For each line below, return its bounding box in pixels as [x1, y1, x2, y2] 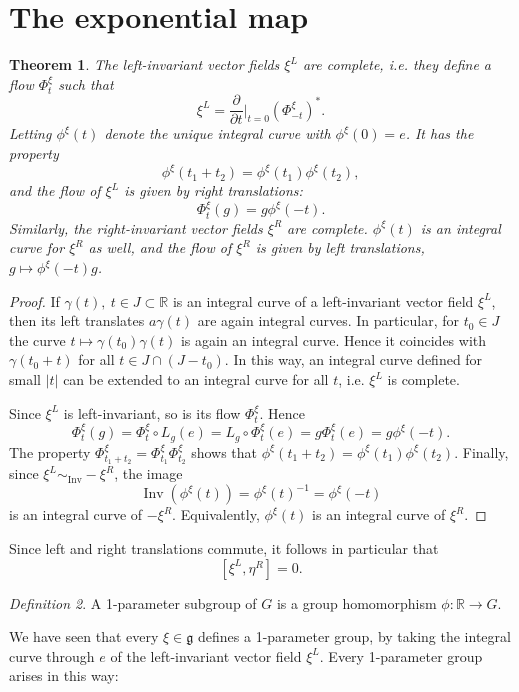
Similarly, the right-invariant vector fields [9, 217, 263, 238]
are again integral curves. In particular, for [197, 310, 460, 331]
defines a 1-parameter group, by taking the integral [198, 626, 511, 647]
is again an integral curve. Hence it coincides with [180, 329, 487, 350]
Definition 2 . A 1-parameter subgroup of [9, 592, 257, 613]
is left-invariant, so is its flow [63, 402, 241, 423]
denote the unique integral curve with [104, 123, 331, 144]
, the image [114, 463, 183, 484]
